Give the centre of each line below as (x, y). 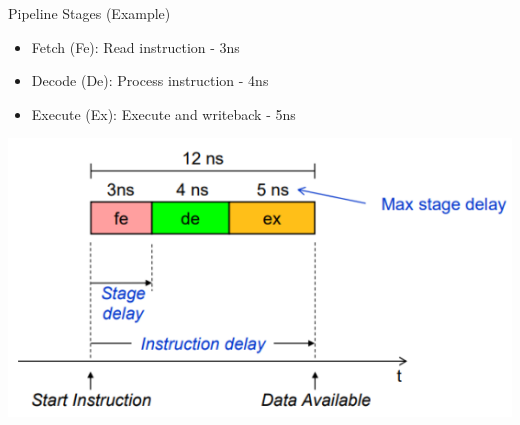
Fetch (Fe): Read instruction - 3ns (135, 46)
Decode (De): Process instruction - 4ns (150, 80)
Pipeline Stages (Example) (89, 13)
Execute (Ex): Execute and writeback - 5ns (163, 113)
